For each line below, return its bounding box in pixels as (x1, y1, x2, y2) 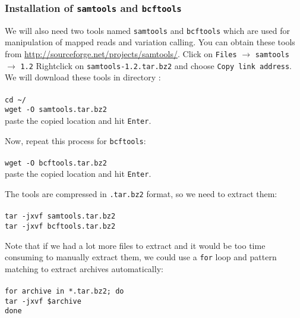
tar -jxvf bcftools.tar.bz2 (5, 222, 116, 230)
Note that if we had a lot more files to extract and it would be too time (5, 239, 266, 251)
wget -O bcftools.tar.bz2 (5, 158, 107, 167)
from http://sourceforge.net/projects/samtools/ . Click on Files (5, 48, 237, 60)
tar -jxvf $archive (5, 297, 81, 305)
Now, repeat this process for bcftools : (5, 134, 146, 146)
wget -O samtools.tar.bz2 (5, 105, 107, 114)
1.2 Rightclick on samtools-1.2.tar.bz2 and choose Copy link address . (20, 59, 292, 71)
